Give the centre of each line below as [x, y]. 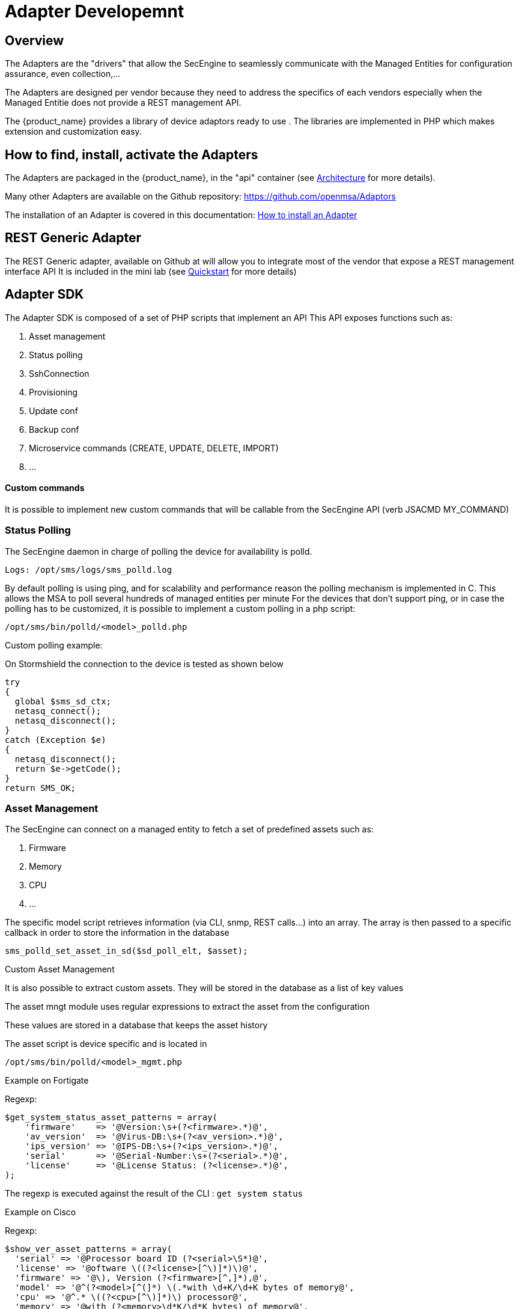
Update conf [53, 410]
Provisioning [53, 392]
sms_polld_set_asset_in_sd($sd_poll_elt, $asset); [126, 951]
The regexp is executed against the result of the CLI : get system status [154, 1194]
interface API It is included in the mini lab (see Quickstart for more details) [151, 271]
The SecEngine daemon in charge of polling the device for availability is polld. [159, 551]
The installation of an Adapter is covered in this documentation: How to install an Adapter [181, 215]
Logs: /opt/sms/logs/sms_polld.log [89, 569]
